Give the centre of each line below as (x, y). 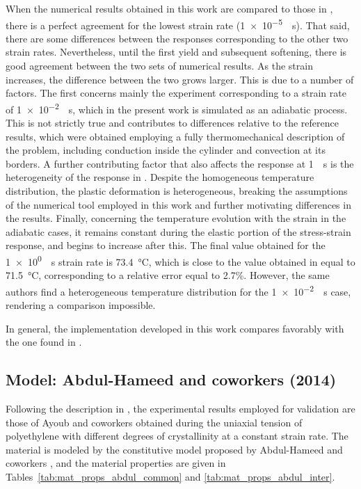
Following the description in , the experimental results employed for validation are (180, 409)
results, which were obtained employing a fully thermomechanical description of (175, 136)
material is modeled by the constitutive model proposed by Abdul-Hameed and (174, 449)
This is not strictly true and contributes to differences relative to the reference (172, 123)
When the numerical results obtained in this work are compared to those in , (169, 8)
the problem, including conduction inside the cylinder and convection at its (166, 150)
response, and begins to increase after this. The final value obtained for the (166, 245)
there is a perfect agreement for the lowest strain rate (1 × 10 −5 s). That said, (178, 24)
